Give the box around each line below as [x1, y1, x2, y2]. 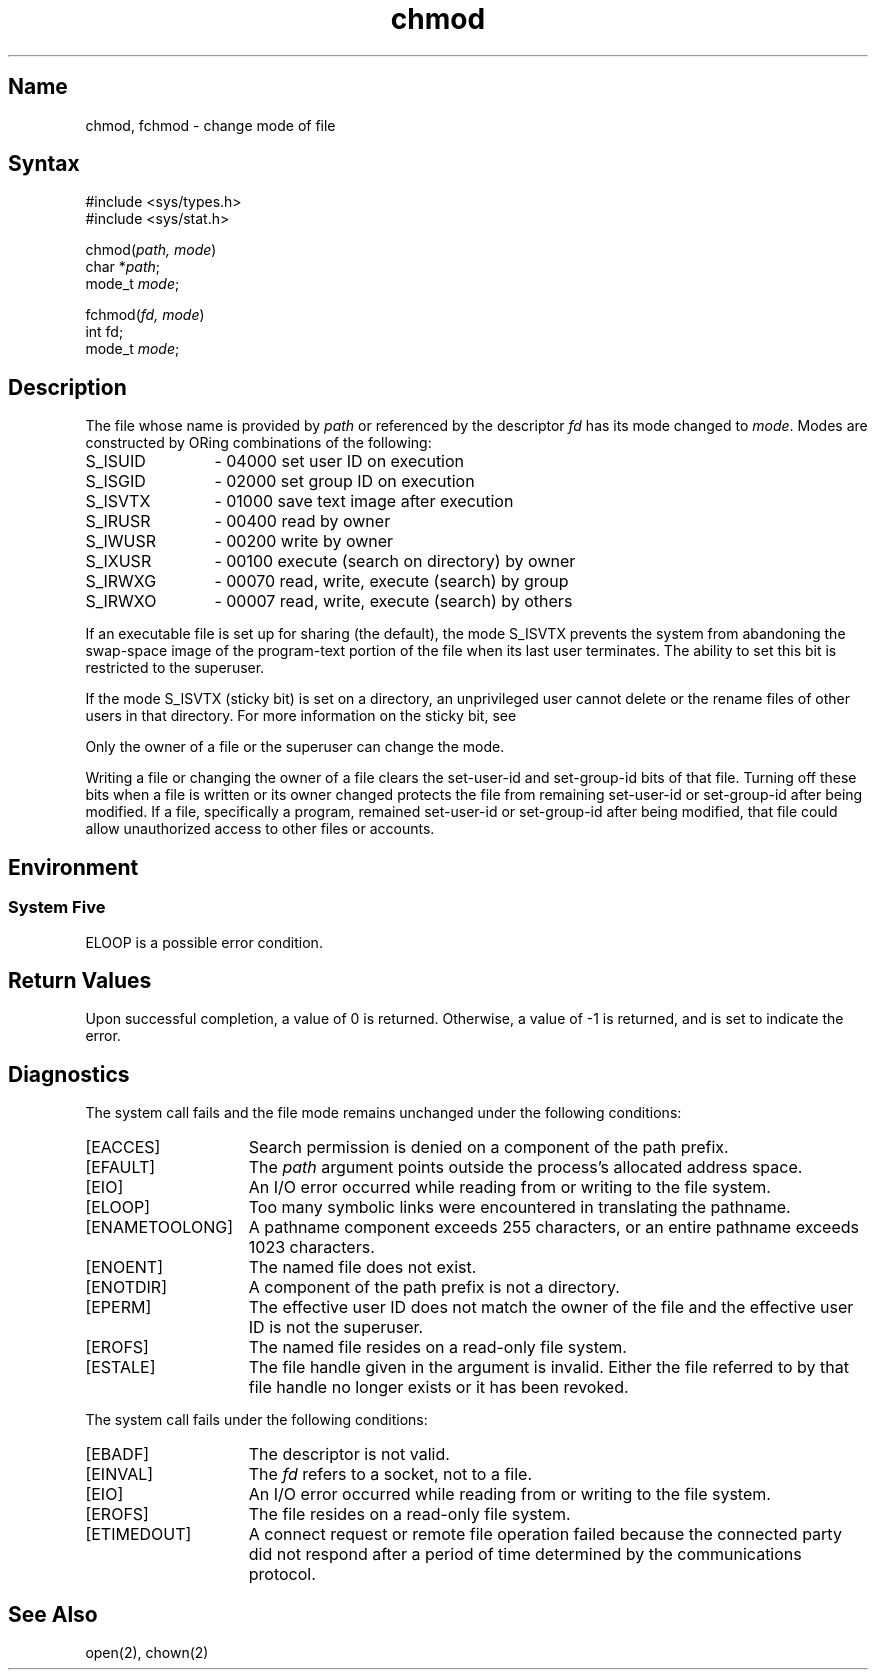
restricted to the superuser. [85, 659, 265, 677]
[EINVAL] [85, 1464, 154, 1485]
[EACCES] [85, 1137, 161, 1158]
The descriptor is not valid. [248, 1444, 450, 1465]
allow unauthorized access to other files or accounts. [85, 820, 435, 838]
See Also [8, 1601, 98, 1627]
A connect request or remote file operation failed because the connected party [248, 1524, 842, 1545]
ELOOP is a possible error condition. [85, 933, 323, 951]
